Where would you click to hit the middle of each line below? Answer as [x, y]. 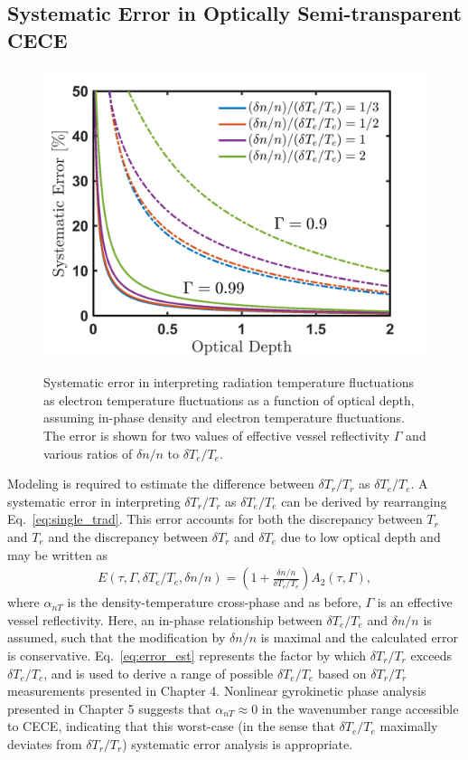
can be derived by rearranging [364, 501]
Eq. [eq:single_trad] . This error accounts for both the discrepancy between [215, 519]
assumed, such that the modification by [117, 637]
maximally [409, 726]
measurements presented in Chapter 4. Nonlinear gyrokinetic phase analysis [217, 691]
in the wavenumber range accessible [360, 708]
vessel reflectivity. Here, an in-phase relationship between [165, 619]
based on [342, 673]
